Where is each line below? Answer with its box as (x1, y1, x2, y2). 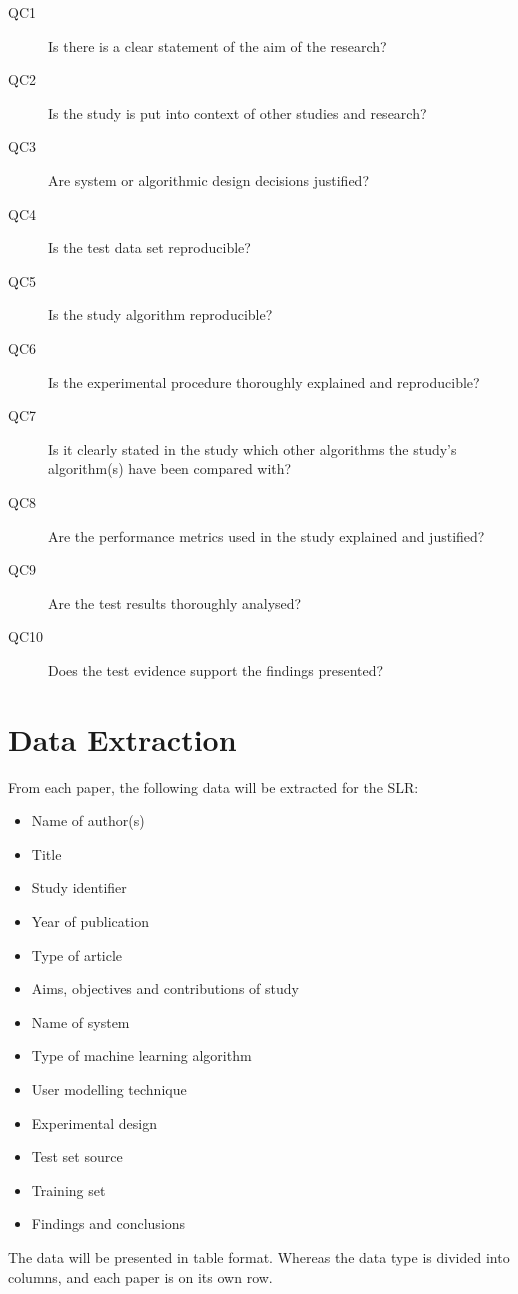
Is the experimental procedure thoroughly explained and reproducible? (48, 371, 480, 392)
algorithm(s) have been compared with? (48, 458, 292, 479)
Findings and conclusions (31, 1213, 186, 1234)
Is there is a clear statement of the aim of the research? (48, 35, 387, 56)
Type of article (31, 944, 123, 965)
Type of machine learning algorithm (31, 1045, 252, 1066)
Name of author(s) (31, 810, 145, 831)
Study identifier (31, 877, 127, 898)
